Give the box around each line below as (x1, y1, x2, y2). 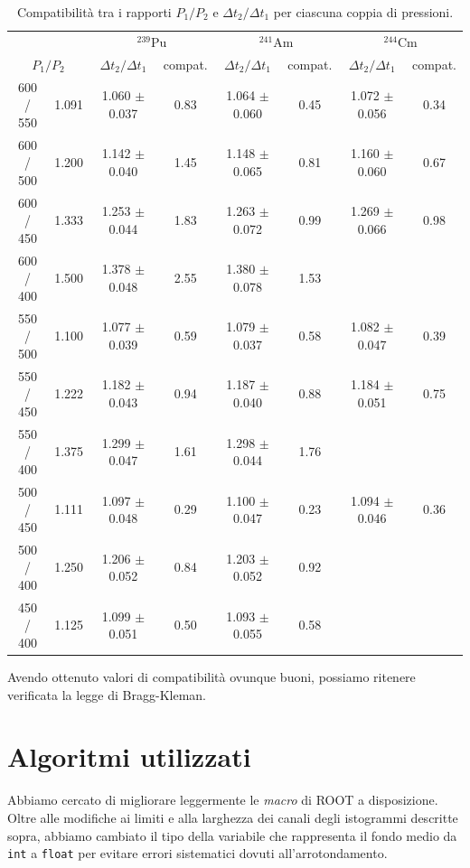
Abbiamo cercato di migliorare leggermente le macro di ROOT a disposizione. (7, 790, 438, 809)
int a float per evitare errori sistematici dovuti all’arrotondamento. (7, 844, 388, 863)
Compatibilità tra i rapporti (16, 3, 172, 21)
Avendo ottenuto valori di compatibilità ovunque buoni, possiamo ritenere (7, 667, 416, 686)
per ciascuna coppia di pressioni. (273, 3, 454, 21)
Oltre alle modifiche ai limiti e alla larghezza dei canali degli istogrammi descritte (7, 808, 458, 826)
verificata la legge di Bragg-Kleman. (7, 685, 206, 704)
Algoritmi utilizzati (7, 738, 251, 775)
